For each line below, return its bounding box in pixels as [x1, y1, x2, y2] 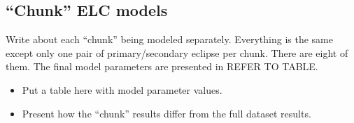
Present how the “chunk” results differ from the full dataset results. [22, 106, 311, 120]
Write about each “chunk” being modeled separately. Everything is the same [6, 32, 333, 47]
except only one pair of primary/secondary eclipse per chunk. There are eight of [6, 45, 348, 60]
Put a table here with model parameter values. [22, 82, 222, 97]
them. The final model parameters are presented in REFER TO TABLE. [6, 59, 318, 74]
